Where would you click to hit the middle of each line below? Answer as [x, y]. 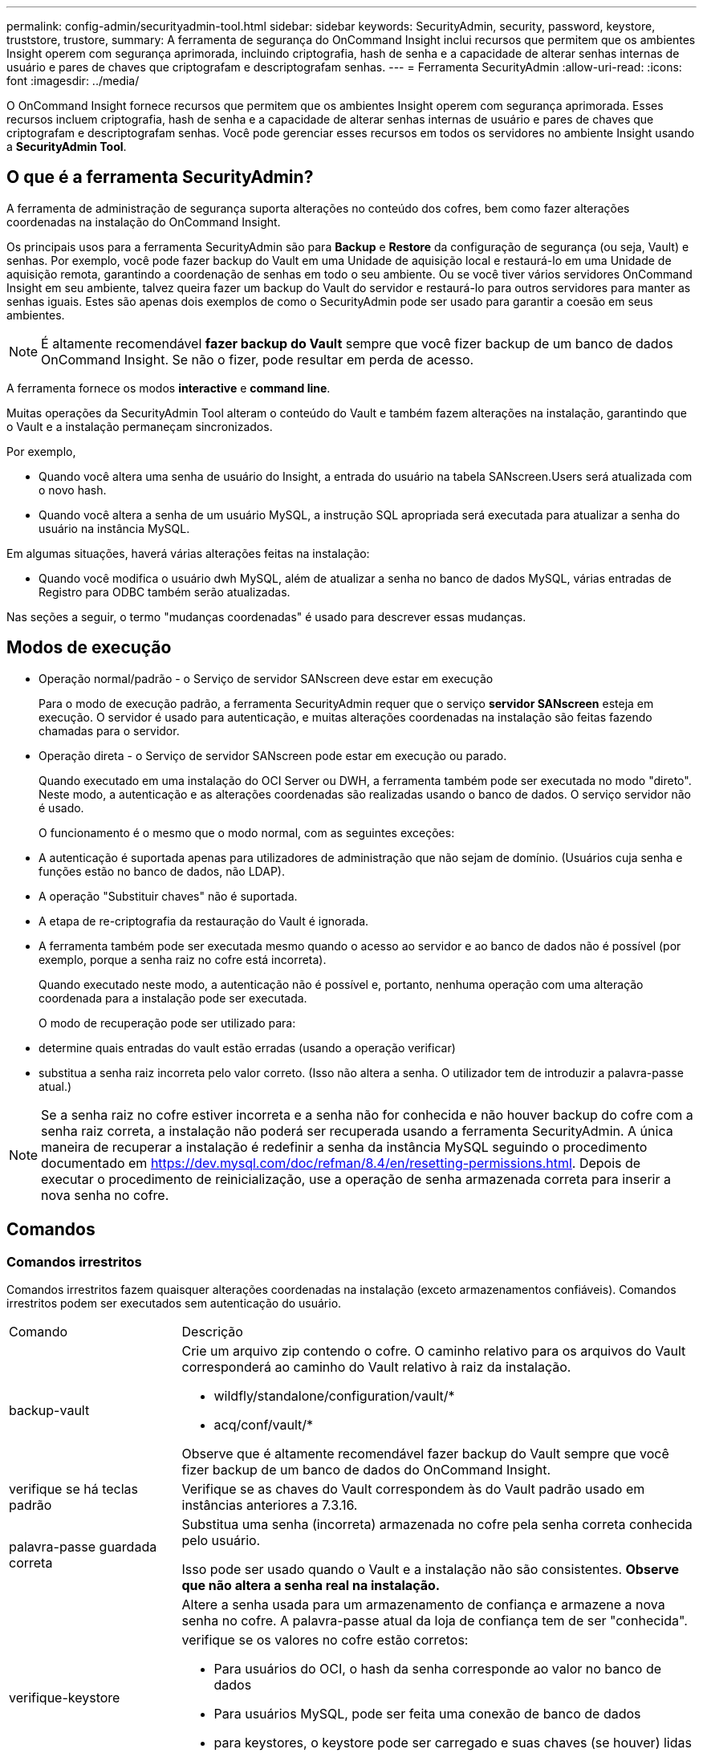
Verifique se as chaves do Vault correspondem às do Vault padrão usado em [413, 1489]
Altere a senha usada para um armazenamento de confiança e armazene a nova [423, 1604]
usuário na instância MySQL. [114, 528]
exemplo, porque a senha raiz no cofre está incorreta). [183, 959]
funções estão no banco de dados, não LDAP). [162, 871]
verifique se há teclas [74, 1489]
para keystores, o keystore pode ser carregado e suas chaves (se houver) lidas [453, 1742]
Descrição [212, 1331]
